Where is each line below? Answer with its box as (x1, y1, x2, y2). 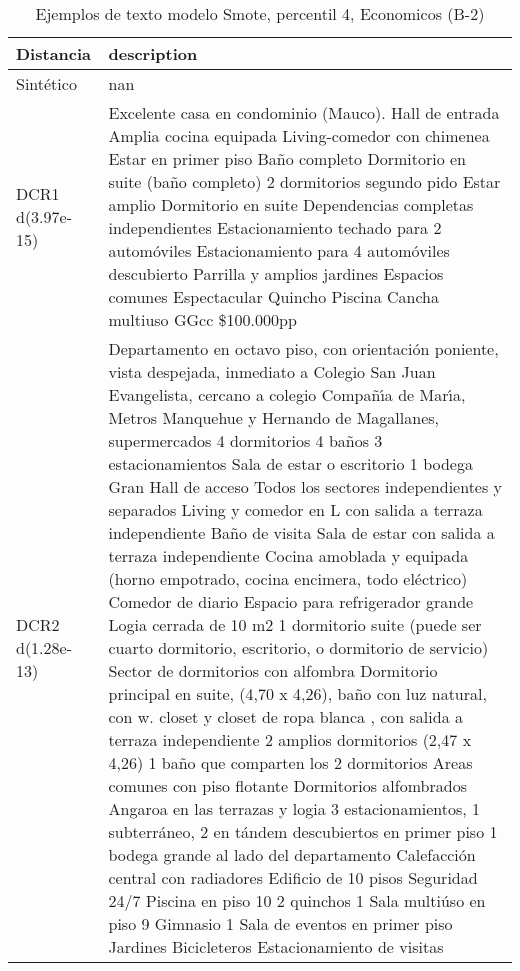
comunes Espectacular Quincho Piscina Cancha (108, 285, 440, 308)
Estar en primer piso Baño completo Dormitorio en (108, 147, 466, 170)
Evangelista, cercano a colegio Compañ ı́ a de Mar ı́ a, (108, 383, 466, 406)
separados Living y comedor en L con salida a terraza (108, 498, 483, 521)
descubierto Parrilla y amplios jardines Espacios (108, 262, 444, 285)
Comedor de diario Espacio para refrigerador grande (108, 590, 474, 613)
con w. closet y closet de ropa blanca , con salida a (108, 705, 463, 728)
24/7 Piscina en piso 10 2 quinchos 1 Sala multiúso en (108, 889, 486, 912)
